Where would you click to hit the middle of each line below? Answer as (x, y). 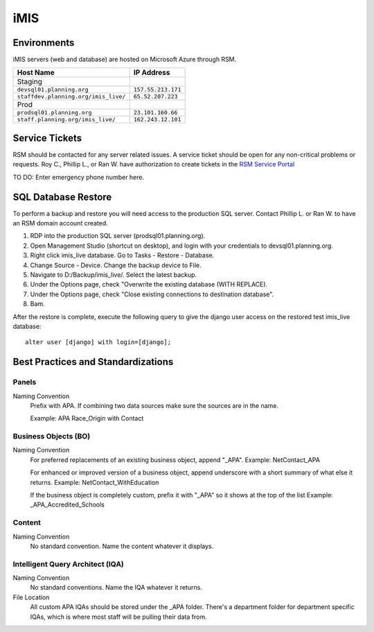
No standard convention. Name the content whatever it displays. (122, 546)
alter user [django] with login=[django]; (98, 342)
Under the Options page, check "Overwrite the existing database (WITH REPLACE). (149, 284)
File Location (31, 597)
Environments (44, 43)
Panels (25, 382)
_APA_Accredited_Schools (68, 505)
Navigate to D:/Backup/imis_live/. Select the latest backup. (114, 275)
